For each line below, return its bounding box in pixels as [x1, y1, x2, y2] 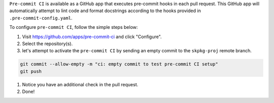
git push [20, 68, 42, 74]
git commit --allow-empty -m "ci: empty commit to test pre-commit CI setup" [20, 61, 218, 67]
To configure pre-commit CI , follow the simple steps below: [9, 24, 138, 30]
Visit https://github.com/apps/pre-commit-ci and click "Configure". [22, 33, 162, 40]
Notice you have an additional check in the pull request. [22, 81, 139, 87]
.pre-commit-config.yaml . [9, 15, 73, 21]
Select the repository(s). [22, 41, 73, 47]
